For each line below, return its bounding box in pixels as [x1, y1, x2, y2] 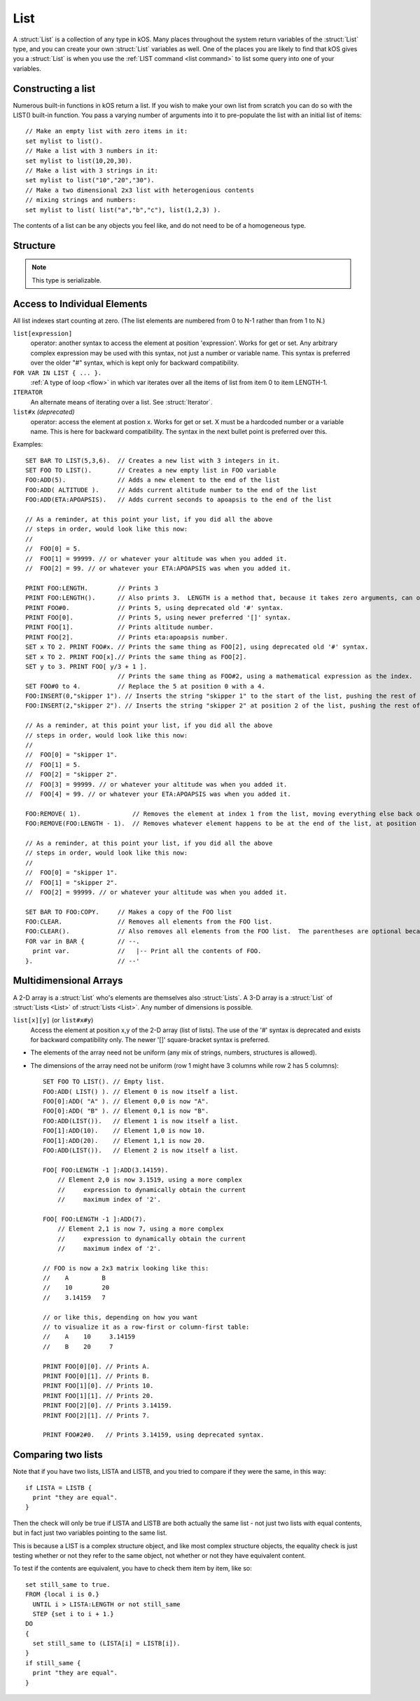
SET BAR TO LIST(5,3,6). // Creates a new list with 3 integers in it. [25, 456, 280, 464]
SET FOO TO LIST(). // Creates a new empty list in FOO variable [25, 466, 276, 475]
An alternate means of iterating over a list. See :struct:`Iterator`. [30, 398, 213, 406]
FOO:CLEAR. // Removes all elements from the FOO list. [25, 918, 273, 926]
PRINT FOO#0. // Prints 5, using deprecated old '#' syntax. [25, 604, 284, 611]
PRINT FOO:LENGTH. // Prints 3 [25, 584, 159, 592]
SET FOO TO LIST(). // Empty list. [43, 1078, 165, 1086]
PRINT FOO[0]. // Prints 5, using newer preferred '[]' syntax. [25, 614, 291, 621]
